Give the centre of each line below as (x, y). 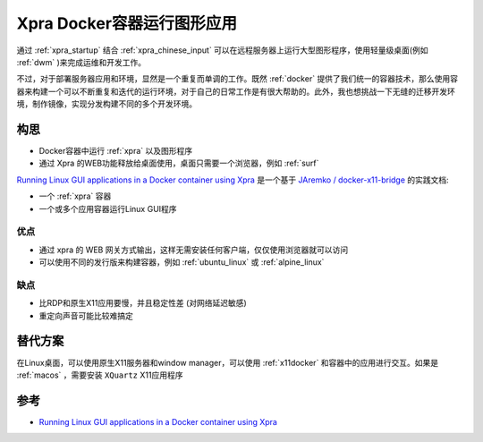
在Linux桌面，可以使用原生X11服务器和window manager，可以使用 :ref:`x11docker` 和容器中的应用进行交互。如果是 (228, 362)
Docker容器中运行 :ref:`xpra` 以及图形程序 (116, 151)
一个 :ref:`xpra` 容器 (75, 196)
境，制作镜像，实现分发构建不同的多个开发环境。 (106, 104)
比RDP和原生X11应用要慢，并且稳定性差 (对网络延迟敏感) (143, 303)
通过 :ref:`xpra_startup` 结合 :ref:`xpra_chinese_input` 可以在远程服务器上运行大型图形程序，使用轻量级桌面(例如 (222, 50)
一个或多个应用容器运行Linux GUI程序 (108, 208)
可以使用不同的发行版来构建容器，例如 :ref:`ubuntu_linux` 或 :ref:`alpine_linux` (182, 262)
